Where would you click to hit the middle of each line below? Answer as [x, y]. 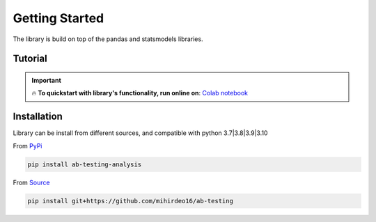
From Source [31, 182]
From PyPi [28, 145]
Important [47, 80]
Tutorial [30, 59]
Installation [38, 117]
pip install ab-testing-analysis [85, 164]
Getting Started [58, 18]
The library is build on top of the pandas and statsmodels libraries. [108, 39]
